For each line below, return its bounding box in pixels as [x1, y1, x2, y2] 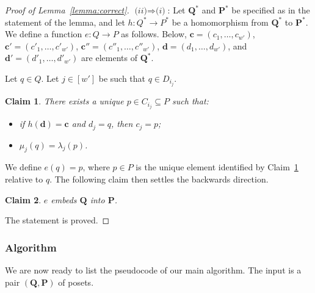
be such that [98, 71, 146, 84]
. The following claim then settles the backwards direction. [49, 173, 269, 185]
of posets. [58, 275, 94, 288]
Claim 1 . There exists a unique [5, 95, 124, 107]
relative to [5, 173, 43, 185]
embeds [51, 193, 77, 206]
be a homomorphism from [172, 15, 269, 28]
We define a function [5, 27, 82, 40]
